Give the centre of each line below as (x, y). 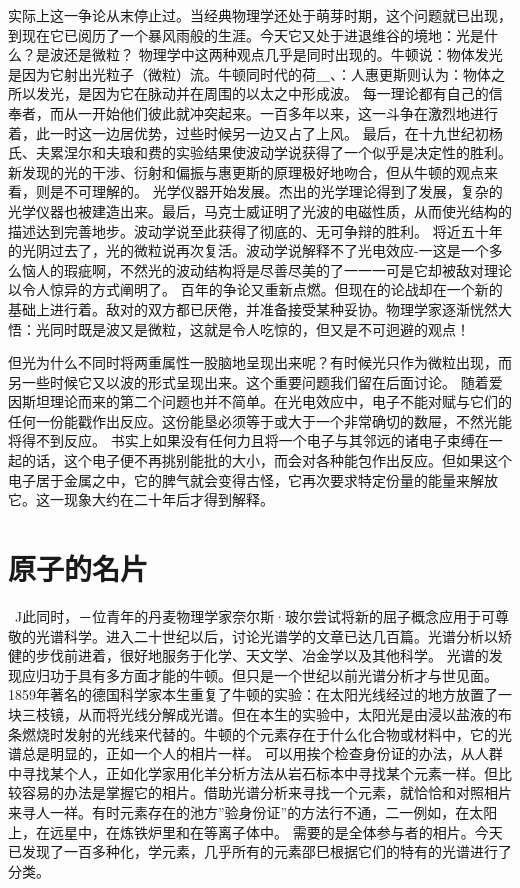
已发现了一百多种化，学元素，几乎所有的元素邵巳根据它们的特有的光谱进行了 (260, 851)
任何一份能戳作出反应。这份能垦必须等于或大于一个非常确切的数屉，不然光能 (260, 420)
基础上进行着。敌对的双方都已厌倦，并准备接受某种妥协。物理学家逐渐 (239, 308)
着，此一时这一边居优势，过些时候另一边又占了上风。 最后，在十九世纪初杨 (255, 132)
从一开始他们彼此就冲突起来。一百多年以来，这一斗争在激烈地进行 (280, 112)
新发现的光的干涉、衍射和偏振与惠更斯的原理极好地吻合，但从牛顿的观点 (246, 171)
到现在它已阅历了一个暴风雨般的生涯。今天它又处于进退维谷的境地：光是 (246, 34)
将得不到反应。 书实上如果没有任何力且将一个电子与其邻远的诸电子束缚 (241, 440)
